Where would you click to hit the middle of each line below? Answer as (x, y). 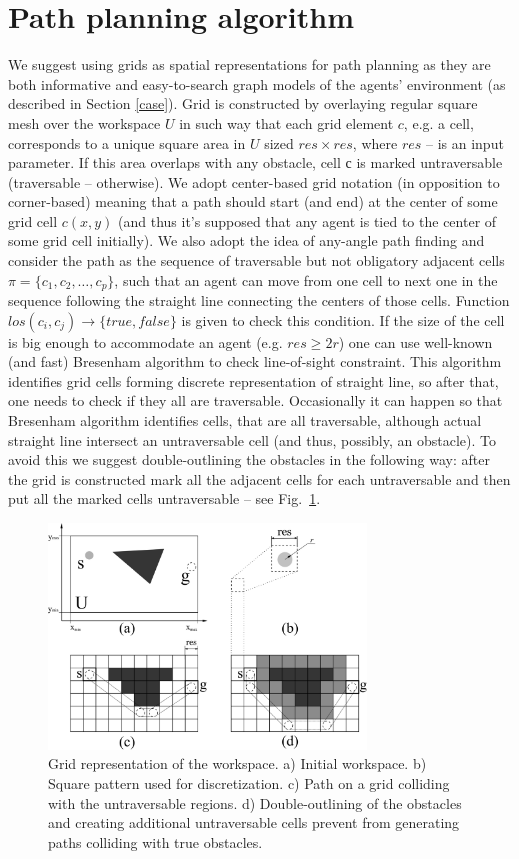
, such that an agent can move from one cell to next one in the (306, 279)
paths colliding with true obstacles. (155, 841)
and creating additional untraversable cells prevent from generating (254, 822)
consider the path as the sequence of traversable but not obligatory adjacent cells (256, 260)
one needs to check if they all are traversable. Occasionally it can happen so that (255, 400)
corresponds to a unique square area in (127, 142)
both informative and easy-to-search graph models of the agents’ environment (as (257, 83)
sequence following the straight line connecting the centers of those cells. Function (259, 300)
